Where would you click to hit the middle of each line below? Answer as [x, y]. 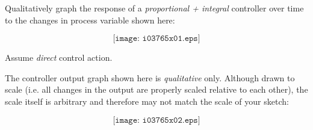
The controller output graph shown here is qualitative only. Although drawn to [150, 77]
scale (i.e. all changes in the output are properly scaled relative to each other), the [156, 89]
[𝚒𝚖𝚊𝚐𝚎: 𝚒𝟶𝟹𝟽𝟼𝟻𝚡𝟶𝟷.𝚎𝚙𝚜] [156, 39]
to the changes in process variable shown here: [90, 20]
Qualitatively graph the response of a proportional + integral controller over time [154, 8]
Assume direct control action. [59, 57]
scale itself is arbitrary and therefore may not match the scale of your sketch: [147, 101]
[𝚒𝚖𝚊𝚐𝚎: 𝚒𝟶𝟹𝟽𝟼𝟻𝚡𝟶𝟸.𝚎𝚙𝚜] [156, 120]
